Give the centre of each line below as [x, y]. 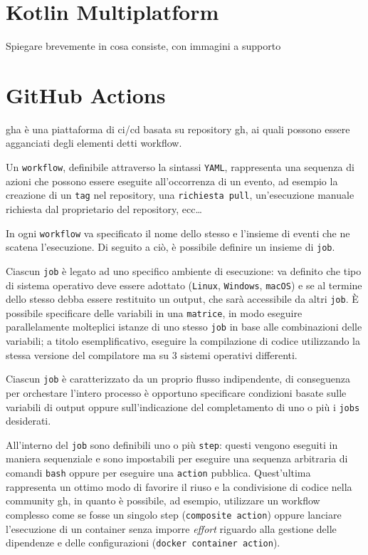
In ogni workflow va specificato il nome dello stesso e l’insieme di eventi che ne [178, 233]
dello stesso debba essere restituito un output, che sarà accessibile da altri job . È [182, 299]
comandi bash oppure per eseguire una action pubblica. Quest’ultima [158, 473]
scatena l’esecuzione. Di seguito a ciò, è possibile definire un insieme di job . [170, 247]
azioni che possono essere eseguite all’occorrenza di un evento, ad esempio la [172, 181]
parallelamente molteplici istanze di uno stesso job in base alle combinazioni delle [184, 327]
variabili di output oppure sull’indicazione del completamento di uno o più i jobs [183, 406]
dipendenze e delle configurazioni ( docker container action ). [143, 543]
